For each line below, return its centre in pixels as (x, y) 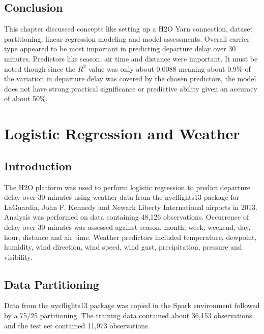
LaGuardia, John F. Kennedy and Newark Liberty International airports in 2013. (131, 207)
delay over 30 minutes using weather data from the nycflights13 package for (122, 197)
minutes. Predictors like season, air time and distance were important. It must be (131, 58)
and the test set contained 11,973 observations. (77, 325)
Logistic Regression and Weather (122, 133)
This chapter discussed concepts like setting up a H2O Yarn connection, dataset (129, 29)
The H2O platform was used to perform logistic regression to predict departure (127, 187)
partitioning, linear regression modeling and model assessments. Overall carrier (127, 38)
